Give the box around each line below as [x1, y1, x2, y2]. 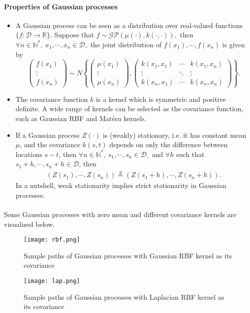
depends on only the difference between [109, 139, 228, 150]
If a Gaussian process [15, 129, 80, 140]
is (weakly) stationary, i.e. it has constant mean [103, 129, 247, 140]
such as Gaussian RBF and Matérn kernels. [15, 113, 147, 124]
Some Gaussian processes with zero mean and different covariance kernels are [4, 209, 237, 219]
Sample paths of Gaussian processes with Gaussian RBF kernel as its [24, 250, 232, 260]
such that [176, 149, 205, 159]
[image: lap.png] [24, 278, 80, 285]
